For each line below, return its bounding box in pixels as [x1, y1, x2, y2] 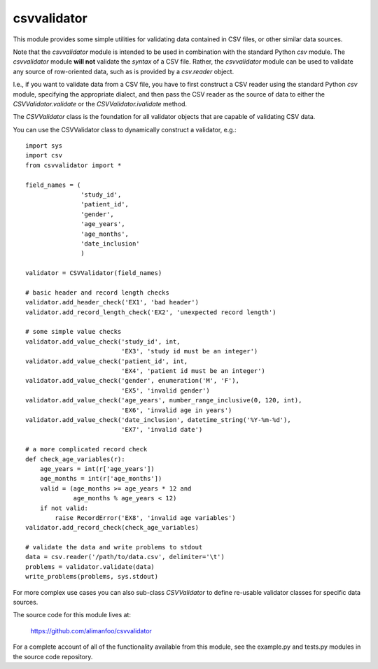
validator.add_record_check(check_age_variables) [25, 523, 199, 532]
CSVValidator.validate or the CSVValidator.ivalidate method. [13, 99, 188, 108]
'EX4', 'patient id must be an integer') [121, 367, 265, 375]
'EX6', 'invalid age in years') [121, 406, 232, 414]
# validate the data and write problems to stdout [25, 543, 203, 551]
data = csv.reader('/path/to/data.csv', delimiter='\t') [25, 553, 225, 561]
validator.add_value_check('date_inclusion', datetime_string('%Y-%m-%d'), [25, 416, 291, 423]
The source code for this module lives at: [13, 611, 131, 619]
